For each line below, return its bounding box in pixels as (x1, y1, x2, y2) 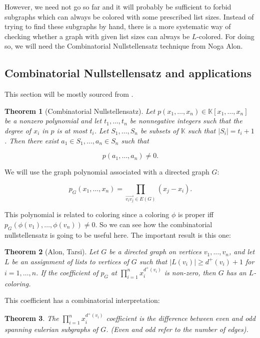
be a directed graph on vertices (109, 246, 201, 257)
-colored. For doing (196, 31, 254, 41)
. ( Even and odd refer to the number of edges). (106, 324, 248, 334)
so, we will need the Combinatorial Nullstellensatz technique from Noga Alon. (4, 41, 243, 51)
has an (226, 267, 246, 277)
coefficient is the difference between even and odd (106, 313, 255, 323)
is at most (56, 125, 87, 135)
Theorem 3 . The (4, 313, 59, 323)
